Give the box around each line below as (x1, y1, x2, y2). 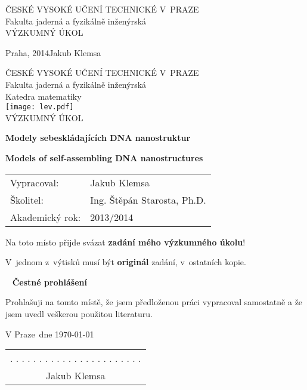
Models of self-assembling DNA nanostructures (5, 152, 203, 164)
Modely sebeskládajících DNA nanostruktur (5, 131, 191, 144)
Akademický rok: (10, 210, 81, 224)
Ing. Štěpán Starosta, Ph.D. (90, 192, 206, 207)
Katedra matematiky (5, 90, 82, 102)
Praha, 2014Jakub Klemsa (5, 46, 101, 59)
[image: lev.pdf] (5, 103, 74, 112)
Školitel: (10, 192, 44, 207)
